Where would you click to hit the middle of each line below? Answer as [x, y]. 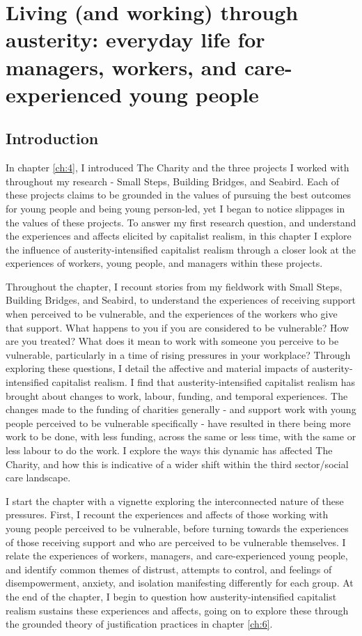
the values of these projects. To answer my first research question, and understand [181, 222]
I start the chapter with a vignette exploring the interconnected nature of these [175, 501]
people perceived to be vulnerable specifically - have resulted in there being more [178, 422]
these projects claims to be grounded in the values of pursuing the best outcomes [179, 195]
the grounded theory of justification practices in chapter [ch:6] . [139, 624]
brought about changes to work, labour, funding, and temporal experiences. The [177, 395]
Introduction [52, 138]
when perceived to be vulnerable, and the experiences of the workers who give [172, 314]
